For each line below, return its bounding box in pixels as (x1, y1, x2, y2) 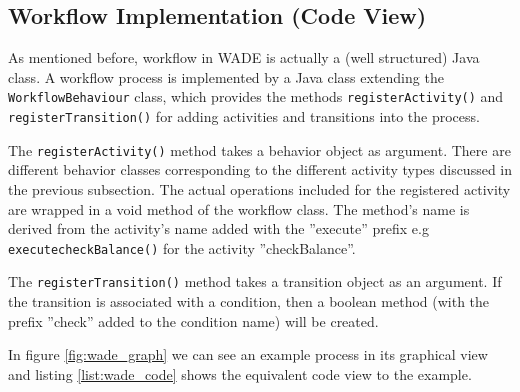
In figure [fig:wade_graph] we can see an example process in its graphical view (8, 344, 488, 365)
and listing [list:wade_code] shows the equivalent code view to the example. (8, 363, 472, 384)
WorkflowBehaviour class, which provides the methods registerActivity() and (8, 86, 504, 107)
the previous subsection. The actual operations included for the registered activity (8, 178, 511, 199)
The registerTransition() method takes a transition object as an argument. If (8, 271, 502, 292)
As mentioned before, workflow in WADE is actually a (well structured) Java (8, 47, 480, 68)
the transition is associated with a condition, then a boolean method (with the (8, 291, 490, 312)
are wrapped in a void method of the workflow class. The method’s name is (8, 198, 470, 219)
